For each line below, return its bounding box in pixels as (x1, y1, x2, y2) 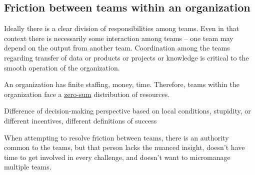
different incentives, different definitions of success (4, 115, 157, 125)
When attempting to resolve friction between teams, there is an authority (4, 132, 229, 142)
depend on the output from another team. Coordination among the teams (4, 42, 230, 53)
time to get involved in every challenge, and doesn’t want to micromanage (4, 151, 230, 162)
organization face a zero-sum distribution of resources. (4, 88, 170, 99)
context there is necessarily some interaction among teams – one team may (4, 32, 233, 43)
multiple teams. (4, 161, 51, 172)
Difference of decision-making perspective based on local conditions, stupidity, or (4, 105, 251, 116)
